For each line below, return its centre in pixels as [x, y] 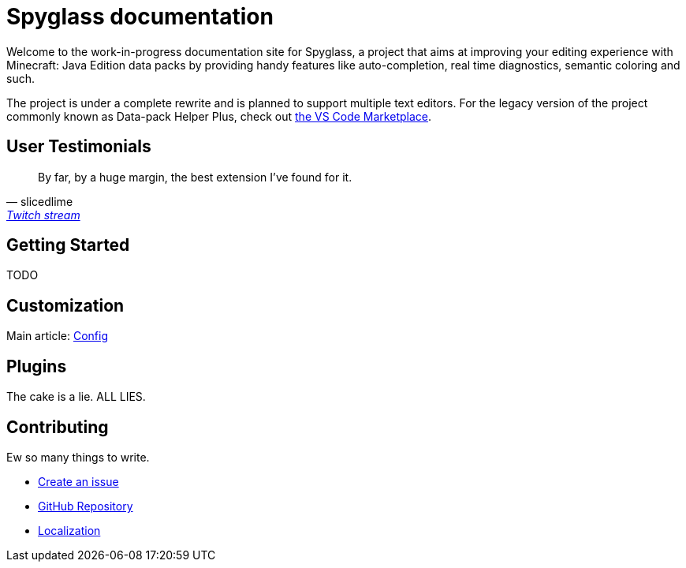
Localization [69, 530]
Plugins [37, 366]
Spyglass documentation [140, 17]
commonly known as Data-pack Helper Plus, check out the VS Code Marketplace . [219, 116]
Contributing [58, 427]
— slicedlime [40, 201]
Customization [65, 305]
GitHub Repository [86, 506]
